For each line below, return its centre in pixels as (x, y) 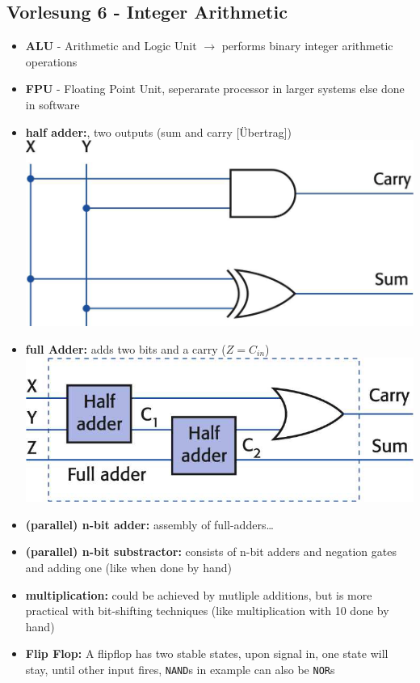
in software (52, 104)
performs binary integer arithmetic (307, 46)
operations (51, 61)
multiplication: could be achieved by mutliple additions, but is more (199, 594)
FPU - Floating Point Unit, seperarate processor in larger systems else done (215, 89)
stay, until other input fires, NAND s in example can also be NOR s (180, 669)
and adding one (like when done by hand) (128, 567)
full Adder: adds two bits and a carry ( (126, 349)
